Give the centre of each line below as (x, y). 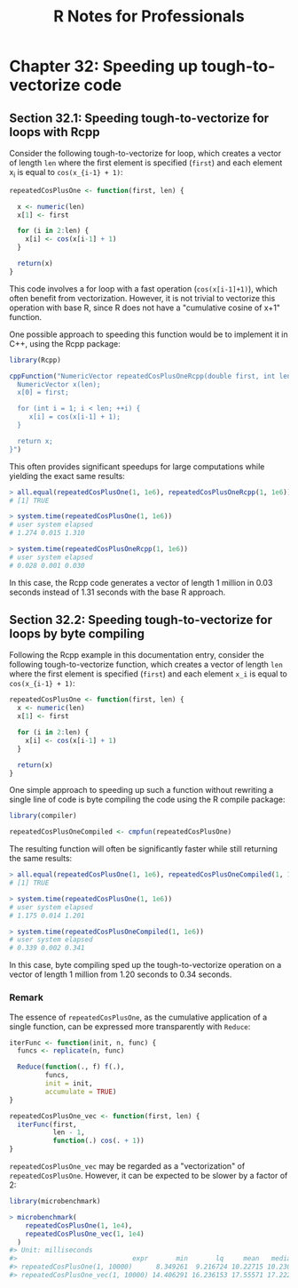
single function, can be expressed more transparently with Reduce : (130, 1026)
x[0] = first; (43, 393)
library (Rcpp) (35, 360)
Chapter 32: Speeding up (103, 66)
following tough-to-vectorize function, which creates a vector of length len (146, 665)
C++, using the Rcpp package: (65, 343)
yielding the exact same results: (67, 476)
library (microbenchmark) (55, 1202)
